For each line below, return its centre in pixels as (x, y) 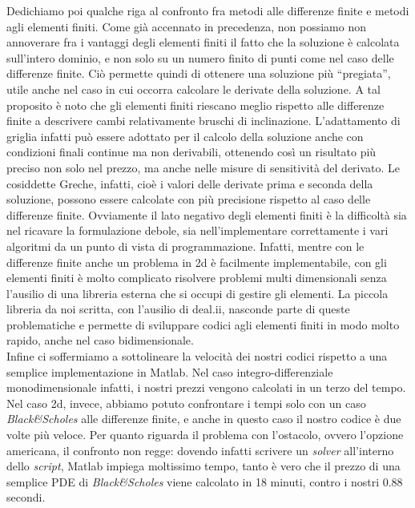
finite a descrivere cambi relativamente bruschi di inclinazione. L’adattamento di (203, 121)
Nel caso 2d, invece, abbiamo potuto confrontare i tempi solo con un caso (186, 403)
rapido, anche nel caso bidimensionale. (100, 340)
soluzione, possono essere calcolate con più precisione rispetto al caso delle (189, 199)
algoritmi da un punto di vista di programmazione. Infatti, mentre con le (185, 246)
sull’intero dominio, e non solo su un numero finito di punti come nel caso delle (200, 57)
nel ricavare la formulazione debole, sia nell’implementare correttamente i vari (197, 230)
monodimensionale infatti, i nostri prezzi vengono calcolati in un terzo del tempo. (206, 387)
